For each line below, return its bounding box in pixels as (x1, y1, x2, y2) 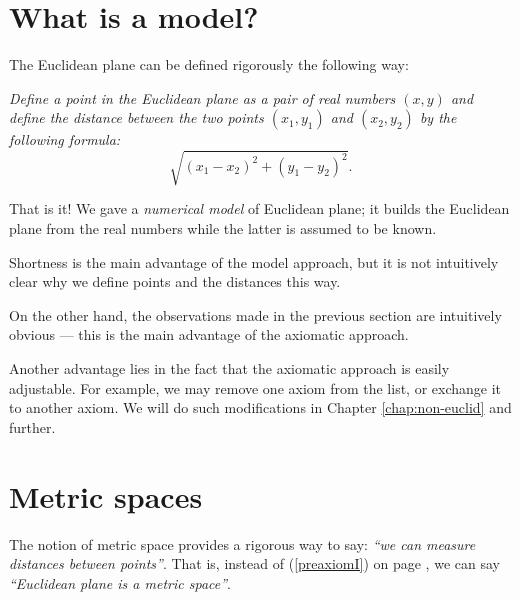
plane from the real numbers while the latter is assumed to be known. (9, 218, 437, 239)
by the (419, 107, 457, 128)
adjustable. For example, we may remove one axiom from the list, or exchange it (9, 377, 502, 398)
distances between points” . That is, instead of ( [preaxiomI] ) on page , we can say (9, 553, 500, 574)
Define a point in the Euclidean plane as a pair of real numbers (9, 87, 396, 108)
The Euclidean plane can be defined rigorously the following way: (9, 54, 409, 75)
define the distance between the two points (9, 107, 264, 128)
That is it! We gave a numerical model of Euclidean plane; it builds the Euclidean (9, 198, 510, 219)
